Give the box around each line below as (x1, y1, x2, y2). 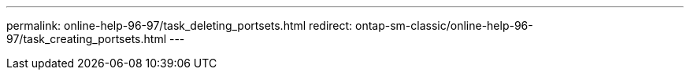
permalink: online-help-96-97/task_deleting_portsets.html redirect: (6, 19, 353, 32)
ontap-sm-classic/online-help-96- (355, 19, 533, 32)
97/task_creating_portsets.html (6, 32, 167, 45)
